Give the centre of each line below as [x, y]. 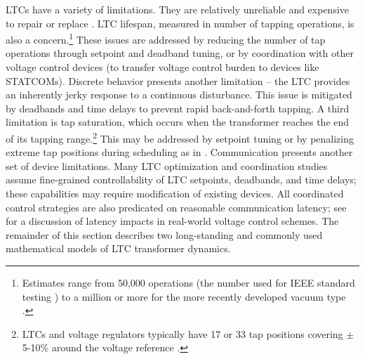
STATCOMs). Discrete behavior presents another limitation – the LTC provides [178, 80]
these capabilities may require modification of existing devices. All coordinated [175, 194]
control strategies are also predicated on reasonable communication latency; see [176, 207]
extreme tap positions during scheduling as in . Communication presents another [179, 152]
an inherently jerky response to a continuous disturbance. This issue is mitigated [179, 94]
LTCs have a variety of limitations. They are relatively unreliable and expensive [178, 9]
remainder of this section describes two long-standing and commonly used [164, 234]
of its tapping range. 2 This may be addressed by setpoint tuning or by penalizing [180, 137]
